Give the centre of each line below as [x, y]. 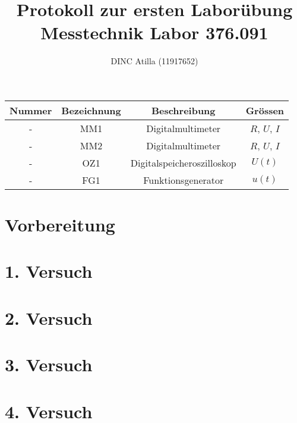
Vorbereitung [60, 225]
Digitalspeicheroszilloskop [183, 162]
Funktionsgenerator [184, 180]
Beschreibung [183, 110]
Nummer [31, 110]
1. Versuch [49, 271]
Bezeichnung [91, 110]
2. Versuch [49, 317]
